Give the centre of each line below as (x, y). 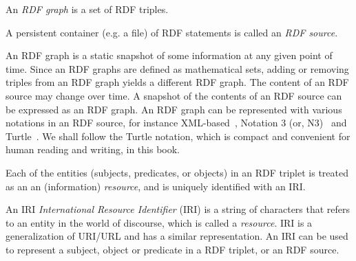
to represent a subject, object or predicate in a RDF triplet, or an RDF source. (172, 249)
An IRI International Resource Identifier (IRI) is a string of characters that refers (178, 209)
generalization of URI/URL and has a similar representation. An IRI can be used (177, 236)
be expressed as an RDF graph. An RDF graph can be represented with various (174, 109)
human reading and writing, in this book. (93, 149)
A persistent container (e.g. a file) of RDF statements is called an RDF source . (172, 32)
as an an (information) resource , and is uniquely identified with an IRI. (156, 186)
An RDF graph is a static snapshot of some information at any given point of (169, 55)
